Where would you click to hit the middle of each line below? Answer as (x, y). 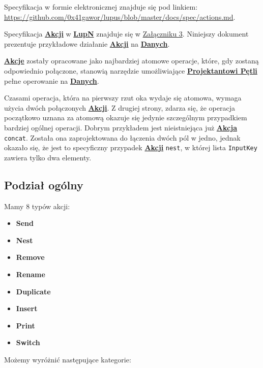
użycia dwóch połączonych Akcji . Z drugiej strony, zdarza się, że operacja (120, 107)
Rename (31, 274)
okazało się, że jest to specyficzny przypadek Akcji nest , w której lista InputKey (131, 147)
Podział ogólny (44, 185)
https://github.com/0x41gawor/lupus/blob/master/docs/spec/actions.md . (120, 16)
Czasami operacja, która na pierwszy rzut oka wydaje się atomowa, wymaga (123, 98)
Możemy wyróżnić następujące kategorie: (68, 359)
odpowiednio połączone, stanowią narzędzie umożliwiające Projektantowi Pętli (131, 70)
